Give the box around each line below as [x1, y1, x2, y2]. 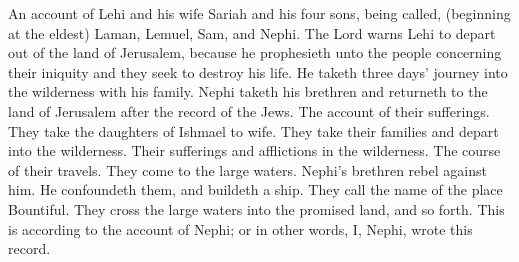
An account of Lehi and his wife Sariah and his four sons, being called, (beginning [8, 3, 511, 23]
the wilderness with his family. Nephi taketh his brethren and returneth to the [8, 81, 488, 102]
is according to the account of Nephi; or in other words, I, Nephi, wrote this [8, 218, 473, 239]
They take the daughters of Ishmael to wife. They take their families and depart [8, 120, 499, 141]
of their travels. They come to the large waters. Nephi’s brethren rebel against [8, 159, 487, 180]
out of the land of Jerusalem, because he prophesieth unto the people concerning [8, 42, 502, 63]
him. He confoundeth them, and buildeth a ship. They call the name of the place [8, 179, 503, 200]
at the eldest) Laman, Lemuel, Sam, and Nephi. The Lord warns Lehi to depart [8, 22, 496, 43]
